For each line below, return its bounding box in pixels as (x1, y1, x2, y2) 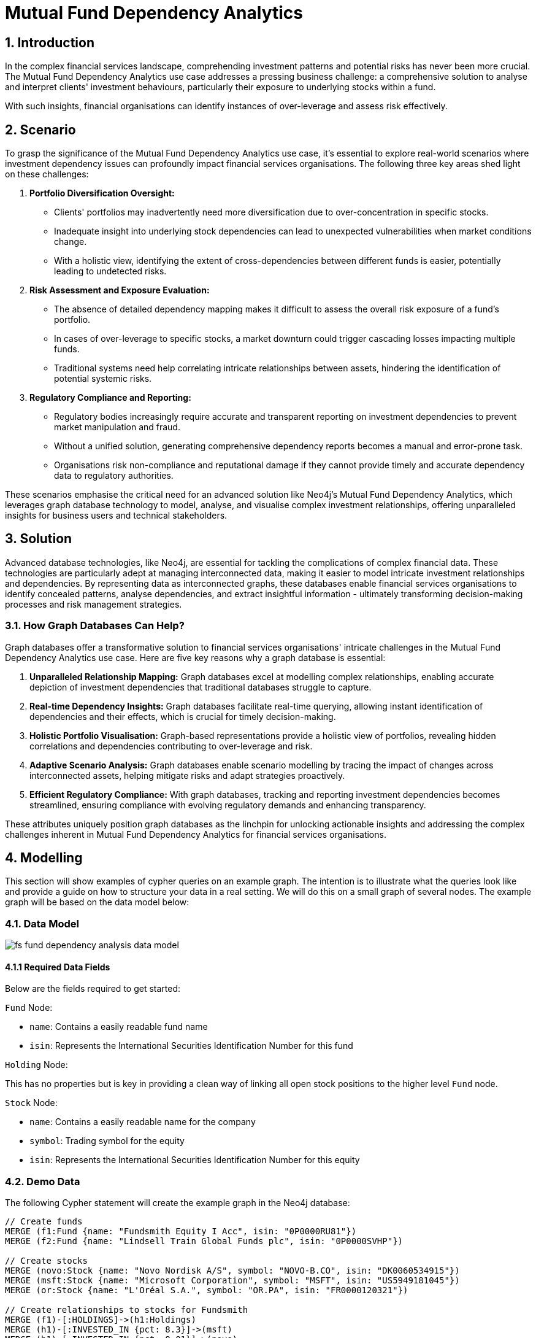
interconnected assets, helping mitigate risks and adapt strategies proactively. (29, 770, 345, 781)
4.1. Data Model (5, 917, 79, 930)
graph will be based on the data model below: (5, 897, 190, 908)
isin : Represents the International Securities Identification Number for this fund (29, 1040, 353, 1051)
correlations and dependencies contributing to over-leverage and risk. (29, 740, 313, 751)
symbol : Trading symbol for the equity (29, 1135, 185, 1147)
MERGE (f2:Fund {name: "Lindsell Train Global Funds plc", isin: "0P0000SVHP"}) (5, 1236, 404, 1247)
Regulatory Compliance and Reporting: (29, 392, 191, 403)
